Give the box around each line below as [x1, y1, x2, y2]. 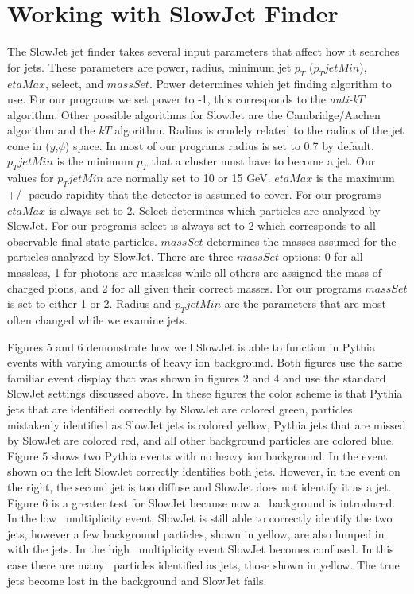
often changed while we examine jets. [7, 312, 188, 328]
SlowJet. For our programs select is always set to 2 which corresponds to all [7, 217, 376, 234]
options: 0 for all [282, 248, 363, 265]
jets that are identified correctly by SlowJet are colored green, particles [7, 401, 353, 417]
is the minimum [56, 153, 133, 169]
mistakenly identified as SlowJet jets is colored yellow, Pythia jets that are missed [7, 416, 406, 433]
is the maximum [315, 169, 395, 186]
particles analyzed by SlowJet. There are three [7, 248, 234, 265]
